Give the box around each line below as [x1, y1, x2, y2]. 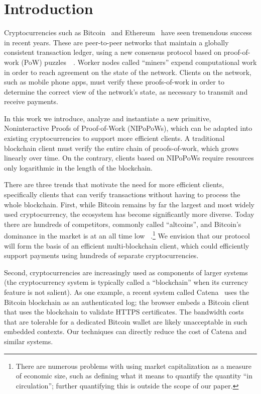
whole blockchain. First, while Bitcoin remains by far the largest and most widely [4, 199, 255, 209]
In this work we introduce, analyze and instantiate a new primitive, [4, 113, 211, 123]
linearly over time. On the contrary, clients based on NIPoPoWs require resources [4, 152, 254, 163]
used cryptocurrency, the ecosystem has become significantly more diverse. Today [4, 209, 254, 219]
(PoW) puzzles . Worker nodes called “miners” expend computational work [21, 56, 257, 67]
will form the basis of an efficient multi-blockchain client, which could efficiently [4, 240, 249, 251]
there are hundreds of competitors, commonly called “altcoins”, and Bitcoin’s [4, 218, 241, 229]
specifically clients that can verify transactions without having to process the [4, 189, 240, 200]
